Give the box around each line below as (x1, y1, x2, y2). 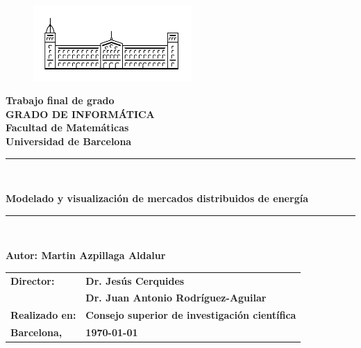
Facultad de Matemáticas (6, 120, 129, 135)
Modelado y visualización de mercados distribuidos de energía (6, 191, 308, 206)
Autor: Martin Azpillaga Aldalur (6, 248, 166, 263)
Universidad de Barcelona (6, 133, 132, 148)
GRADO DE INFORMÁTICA (6, 106, 155, 121)
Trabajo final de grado (6, 93, 115, 108)
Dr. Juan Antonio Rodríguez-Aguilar (85, 290, 267, 305)
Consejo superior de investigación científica (85, 308, 296, 322)
